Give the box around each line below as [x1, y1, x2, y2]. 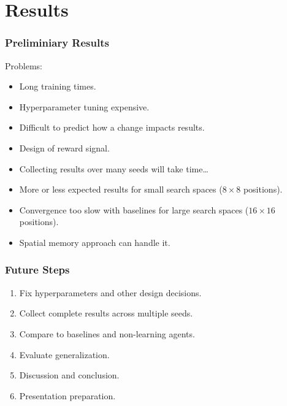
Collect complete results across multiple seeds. [19, 307, 193, 320]
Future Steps [5, 262, 70, 277]
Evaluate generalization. [19, 348, 110, 361]
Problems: [5, 59, 42, 72]
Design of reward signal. [19, 141, 110, 154]
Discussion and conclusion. [19, 369, 120, 381]
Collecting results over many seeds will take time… [19, 162, 209, 175]
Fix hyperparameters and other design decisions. [19, 286, 202, 299]
